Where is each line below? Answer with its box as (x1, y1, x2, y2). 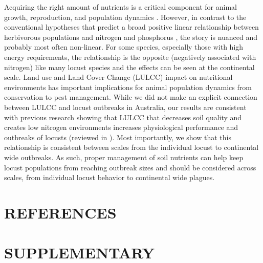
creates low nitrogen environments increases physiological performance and (4, 122, 238, 133)
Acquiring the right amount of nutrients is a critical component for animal (4, 2, 237, 12)
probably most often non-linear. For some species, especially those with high (4, 41, 244, 52)
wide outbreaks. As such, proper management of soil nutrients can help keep (4, 151, 244, 162)
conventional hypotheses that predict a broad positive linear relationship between (4, 21, 259, 32)
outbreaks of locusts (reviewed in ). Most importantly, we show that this (4, 131, 231, 142)
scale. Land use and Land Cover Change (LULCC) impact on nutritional (4, 72, 233, 82)
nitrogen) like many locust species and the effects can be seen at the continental (4, 61, 255, 72)
